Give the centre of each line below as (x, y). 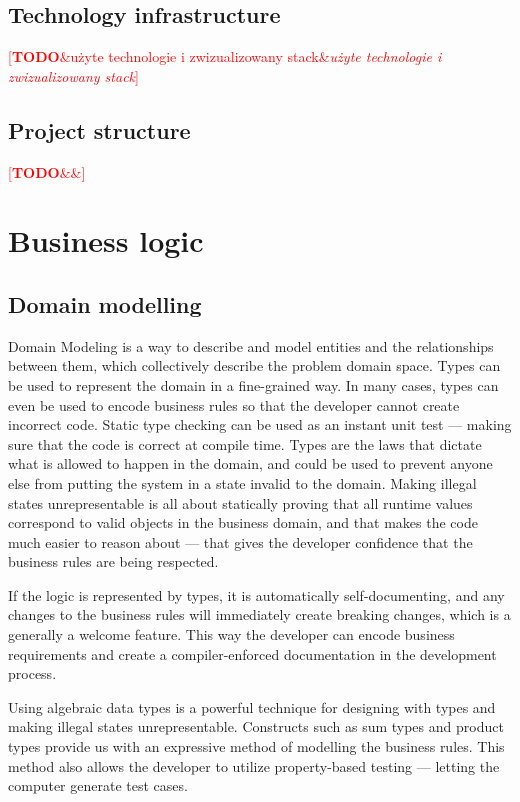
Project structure (99, 129)
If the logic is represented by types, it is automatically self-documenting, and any (256, 594)
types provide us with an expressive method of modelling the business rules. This (256, 746)
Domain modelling (105, 303)
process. (32, 673)
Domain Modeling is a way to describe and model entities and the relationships (251, 345)
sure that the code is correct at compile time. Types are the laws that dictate (245, 443)
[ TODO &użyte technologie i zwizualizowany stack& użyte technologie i (225, 56)
